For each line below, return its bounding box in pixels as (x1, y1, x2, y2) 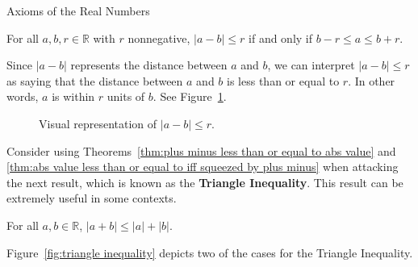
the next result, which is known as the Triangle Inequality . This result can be (6, 173, 403, 190)
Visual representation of (39, 115, 157, 131)
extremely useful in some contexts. (6, 190, 177, 207)
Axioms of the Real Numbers (6, 2, 150, 19)
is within (52, 88, 95, 105)
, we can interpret (267, 56, 355, 73)
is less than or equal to (227, 72, 340, 89)
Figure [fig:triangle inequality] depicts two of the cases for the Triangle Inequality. (6, 244, 413, 261)
